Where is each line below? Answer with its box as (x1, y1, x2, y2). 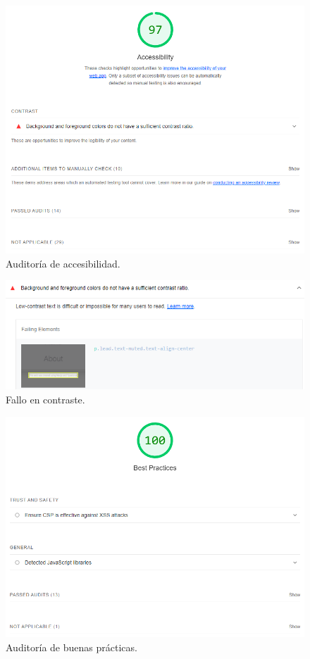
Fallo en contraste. (6, 391, 85, 406)
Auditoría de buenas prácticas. (6, 639, 137, 654)
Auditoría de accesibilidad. (6, 256, 120, 270)
